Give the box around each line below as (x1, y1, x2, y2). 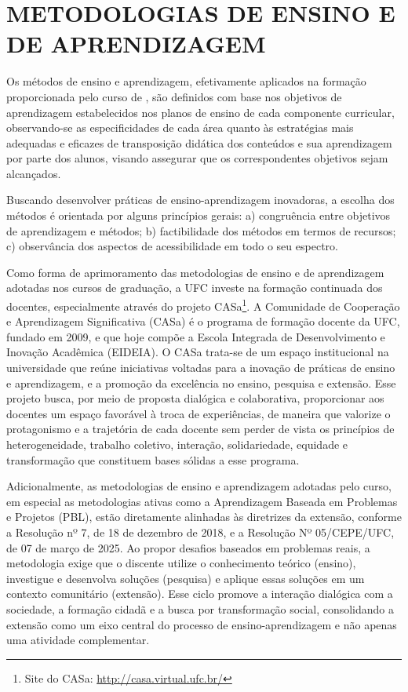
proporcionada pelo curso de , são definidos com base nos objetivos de (6, 88, 342, 104)
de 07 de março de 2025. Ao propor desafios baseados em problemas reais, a (6, 539, 370, 555)
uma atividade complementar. (6, 632, 150, 648)
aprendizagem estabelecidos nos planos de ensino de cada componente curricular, (6, 104, 395, 120)
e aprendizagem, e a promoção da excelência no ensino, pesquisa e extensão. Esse (6, 374, 396, 391)
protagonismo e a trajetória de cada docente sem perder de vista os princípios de (6, 421, 395, 437)
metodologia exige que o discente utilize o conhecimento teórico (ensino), (6, 555, 356, 571)
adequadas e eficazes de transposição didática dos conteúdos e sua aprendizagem (6, 134, 392, 151)
